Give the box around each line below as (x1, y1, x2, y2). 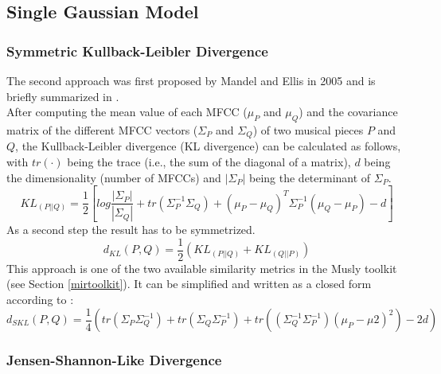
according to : (6, 290, 74, 307)
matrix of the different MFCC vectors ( (6, 121, 198, 138)
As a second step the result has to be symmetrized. (6, 221, 256, 238)
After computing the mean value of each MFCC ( (6, 103, 248, 120)
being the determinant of (249, 169, 371, 185)
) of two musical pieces (252, 121, 364, 138)
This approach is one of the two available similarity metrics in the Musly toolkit (6, 259, 397, 276)
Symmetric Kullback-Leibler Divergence (6, 41, 268, 60)
